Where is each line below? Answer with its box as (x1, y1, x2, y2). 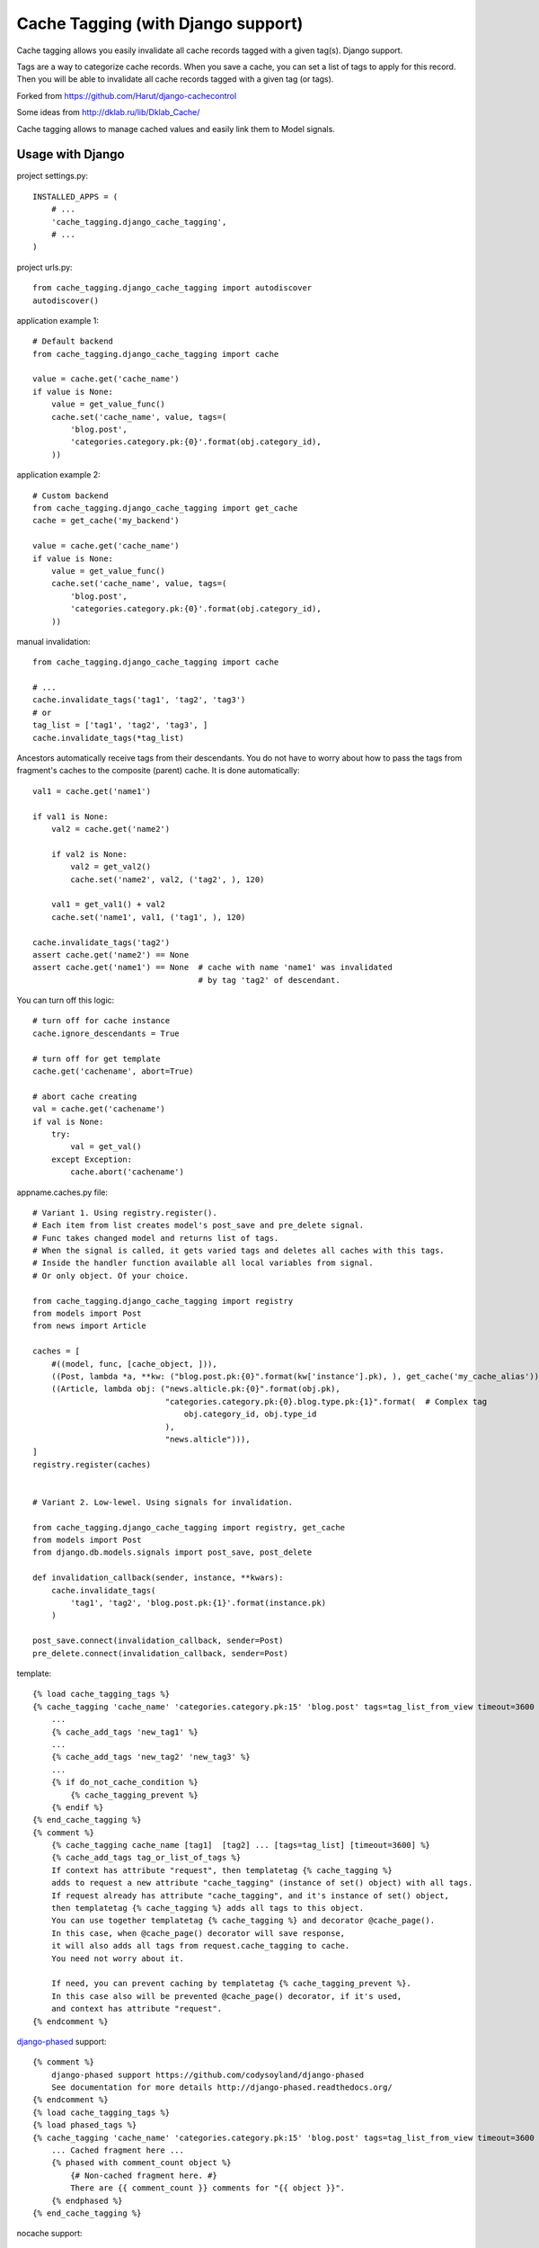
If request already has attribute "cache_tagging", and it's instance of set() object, (50, 1890, 449, 1901)
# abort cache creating (32, 1091, 137, 1102)
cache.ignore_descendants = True (32, 1028, 180, 1039)
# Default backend (32, 336, 114, 346)
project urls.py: (16, 262, 73, 272)
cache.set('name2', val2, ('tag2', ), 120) (70, 874, 265, 885)
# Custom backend (32, 490, 109, 501)
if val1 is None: (32, 811, 109, 822)
